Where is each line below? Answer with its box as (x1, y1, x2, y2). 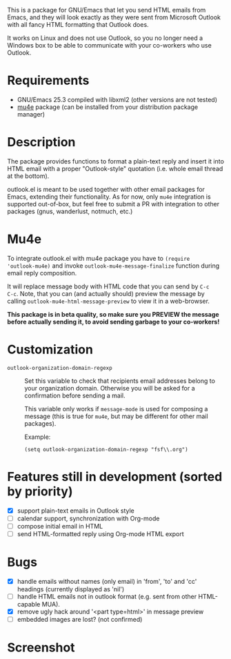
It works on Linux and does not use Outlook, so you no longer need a (7, 34, 203, 42)
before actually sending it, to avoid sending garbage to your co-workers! (7, 317, 220, 326)
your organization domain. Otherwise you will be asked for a (24, 384, 195, 392)
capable (17, 600, 41, 608)
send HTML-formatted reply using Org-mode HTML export (17, 529, 184, 538)
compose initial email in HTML (17, 522, 103, 530)
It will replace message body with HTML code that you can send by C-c (7, 282, 210, 291)
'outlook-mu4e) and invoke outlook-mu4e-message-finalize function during (7, 262, 220, 270)
